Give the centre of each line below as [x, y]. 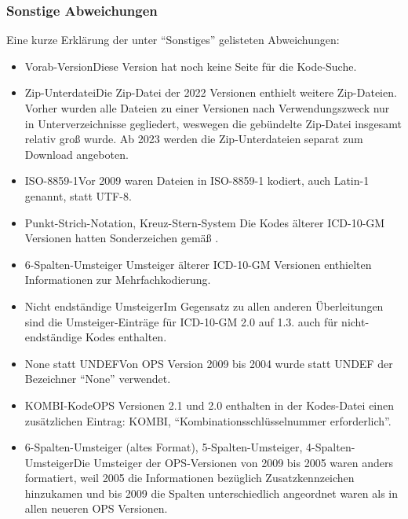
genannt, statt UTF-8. [78, 195]
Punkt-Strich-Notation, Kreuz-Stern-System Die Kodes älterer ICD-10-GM [205, 222]
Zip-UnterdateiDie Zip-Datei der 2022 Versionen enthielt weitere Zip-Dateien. [211, 92]
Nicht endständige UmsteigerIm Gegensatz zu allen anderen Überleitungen [204, 306]
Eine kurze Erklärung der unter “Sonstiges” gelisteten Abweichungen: [173, 40]
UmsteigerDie [57, 462]
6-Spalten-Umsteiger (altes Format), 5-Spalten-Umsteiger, [164, 447]
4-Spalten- [331, 447]
